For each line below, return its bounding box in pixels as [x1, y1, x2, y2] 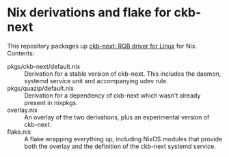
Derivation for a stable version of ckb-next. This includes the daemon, [24, 70, 221, 78]
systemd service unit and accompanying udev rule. [24, 76, 169, 85]
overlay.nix [7, 106, 38, 114]
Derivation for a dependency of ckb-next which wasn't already [24, 91, 201, 100]
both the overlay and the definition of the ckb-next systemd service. [24, 142, 217, 150]
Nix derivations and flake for [7, 5, 172, 20]
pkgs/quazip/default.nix [7, 84, 74, 92]
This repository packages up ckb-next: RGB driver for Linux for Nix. [7, 42, 198, 50]
